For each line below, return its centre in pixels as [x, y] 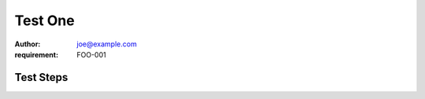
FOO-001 [91, 54]
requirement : [37, 54]
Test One [44, 20]
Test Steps [41, 77]
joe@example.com [107, 44]
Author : [28, 44]
